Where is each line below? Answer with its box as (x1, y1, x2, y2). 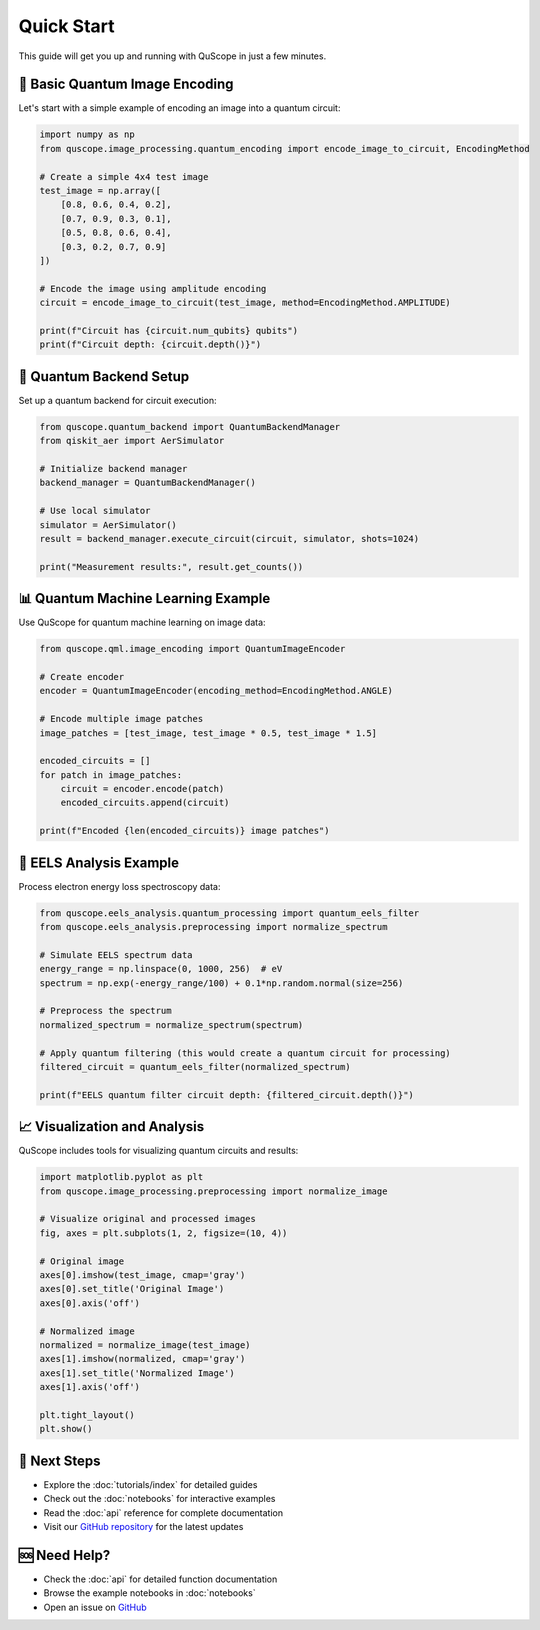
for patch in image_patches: (39, 769, 183, 780)
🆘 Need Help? (18, 1546, 111, 1564)
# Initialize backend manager (39, 463, 188, 474)
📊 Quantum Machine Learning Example (18, 590, 271, 607)
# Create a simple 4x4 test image (39, 171, 209, 182)
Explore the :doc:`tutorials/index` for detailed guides (43, 1478, 258, 1490)
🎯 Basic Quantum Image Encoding (18, 76, 234, 93)
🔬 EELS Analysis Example (18, 854, 180, 871)
